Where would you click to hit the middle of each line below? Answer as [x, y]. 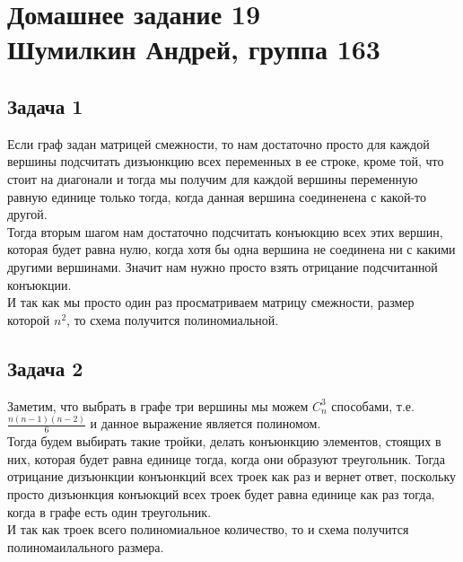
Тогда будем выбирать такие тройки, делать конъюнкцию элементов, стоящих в [224, 441]
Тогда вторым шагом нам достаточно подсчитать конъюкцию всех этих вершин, [225, 231]
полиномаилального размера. [86, 546]
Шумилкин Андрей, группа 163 [194, 49]
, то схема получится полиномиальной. [173, 319]
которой [29, 319]
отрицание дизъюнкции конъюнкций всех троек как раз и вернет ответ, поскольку [231, 476]
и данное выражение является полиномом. [205, 423]
